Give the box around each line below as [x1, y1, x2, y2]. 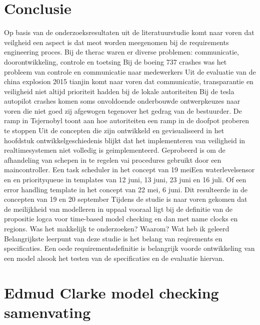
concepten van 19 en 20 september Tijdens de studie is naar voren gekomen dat [4, 194, 247, 204]
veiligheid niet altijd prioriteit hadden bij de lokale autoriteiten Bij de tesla [4, 86, 234, 96]
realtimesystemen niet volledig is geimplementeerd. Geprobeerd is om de [4, 145, 225, 155]
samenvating [4, 301, 91, 322]
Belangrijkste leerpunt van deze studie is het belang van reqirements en [4, 233, 222, 243]
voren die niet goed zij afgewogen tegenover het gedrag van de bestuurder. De [4, 105, 242, 116]
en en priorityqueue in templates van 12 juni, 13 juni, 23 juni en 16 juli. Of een [4, 174, 246, 185]
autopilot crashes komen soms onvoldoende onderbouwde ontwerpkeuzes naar [4, 96, 240, 106]
